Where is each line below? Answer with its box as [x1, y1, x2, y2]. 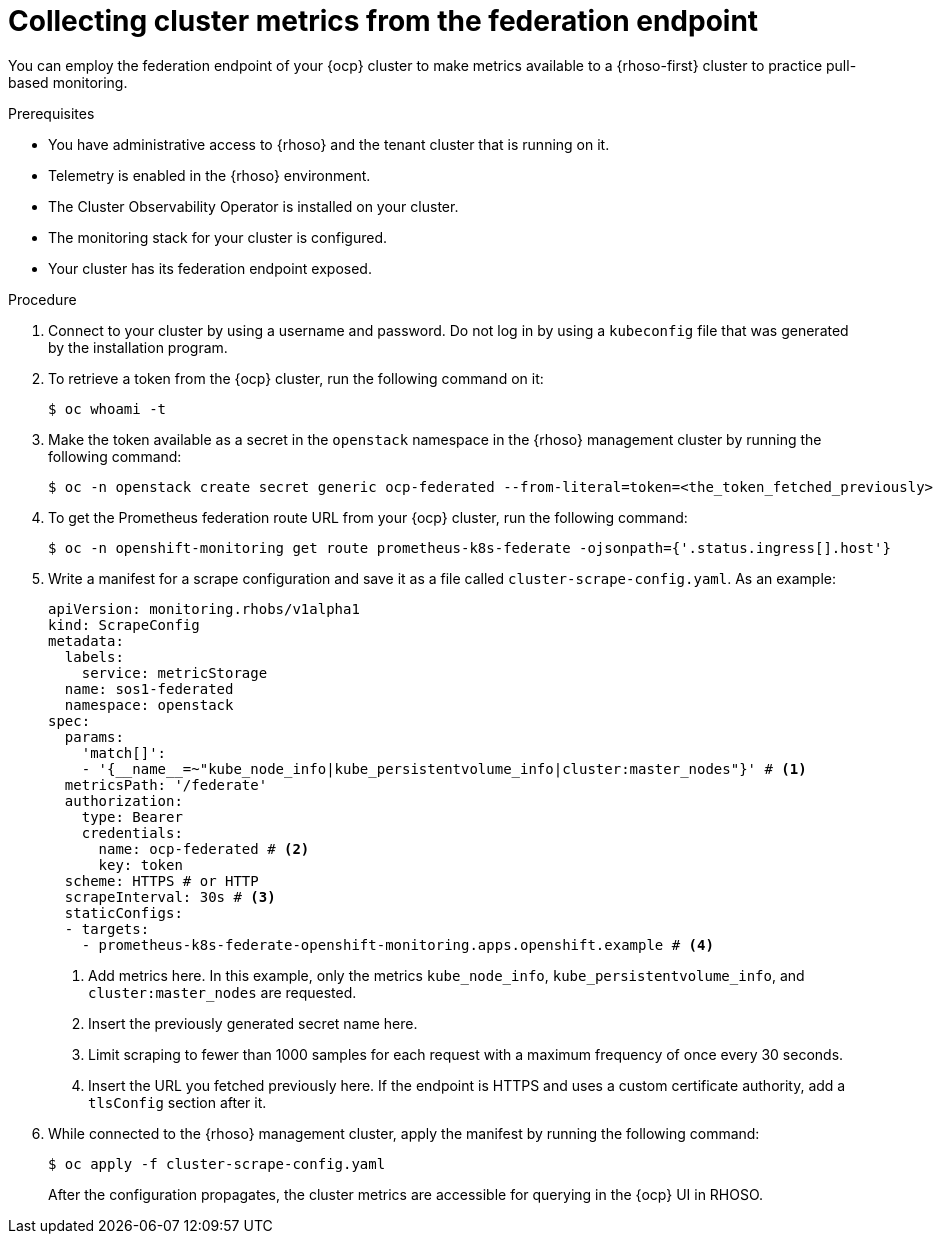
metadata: [48, 632, 124, 649]
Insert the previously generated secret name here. [88, 1014, 418, 1032]
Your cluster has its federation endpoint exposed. [48, 259, 372, 277]
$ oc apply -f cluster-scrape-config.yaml [48, 1155, 386, 1172]
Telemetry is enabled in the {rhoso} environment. [48, 166, 371, 184]
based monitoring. [8, 73, 128, 91]
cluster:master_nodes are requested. [88, 983, 357, 1001]
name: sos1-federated [64, 680, 234, 697]
